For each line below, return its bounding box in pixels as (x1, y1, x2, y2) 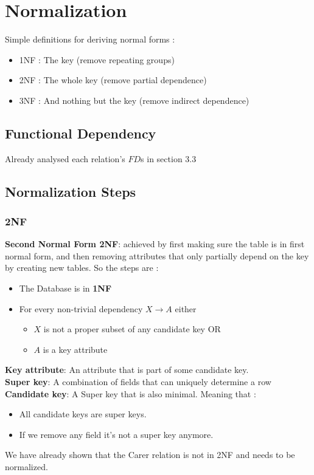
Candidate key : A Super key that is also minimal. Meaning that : (5, 387, 256, 400)
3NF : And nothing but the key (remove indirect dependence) (19, 94, 249, 106)
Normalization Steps (5, 182, 136, 200)
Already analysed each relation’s (5, 152, 125, 165)
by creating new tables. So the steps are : (5, 261, 159, 274)
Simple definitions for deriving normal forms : (5, 33, 175, 46)
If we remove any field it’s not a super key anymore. (19, 428, 214, 440)
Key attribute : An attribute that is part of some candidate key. (5, 363, 249, 376)
